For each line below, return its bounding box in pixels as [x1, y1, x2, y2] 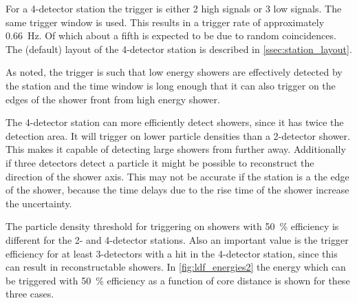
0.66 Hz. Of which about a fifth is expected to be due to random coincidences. [6, 28, 336, 43]
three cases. [6, 286, 54, 301]
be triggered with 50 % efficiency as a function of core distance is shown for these [6, 273, 350, 287]
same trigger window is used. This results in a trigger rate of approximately [6, 14, 325, 29]
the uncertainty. [6, 196, 72, 210]
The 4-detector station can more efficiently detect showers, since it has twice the [6, 115, 344, 129]
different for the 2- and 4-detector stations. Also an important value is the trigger [6, 232, 349, 247]
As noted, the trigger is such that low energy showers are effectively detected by [6, 65, 343, 79]
